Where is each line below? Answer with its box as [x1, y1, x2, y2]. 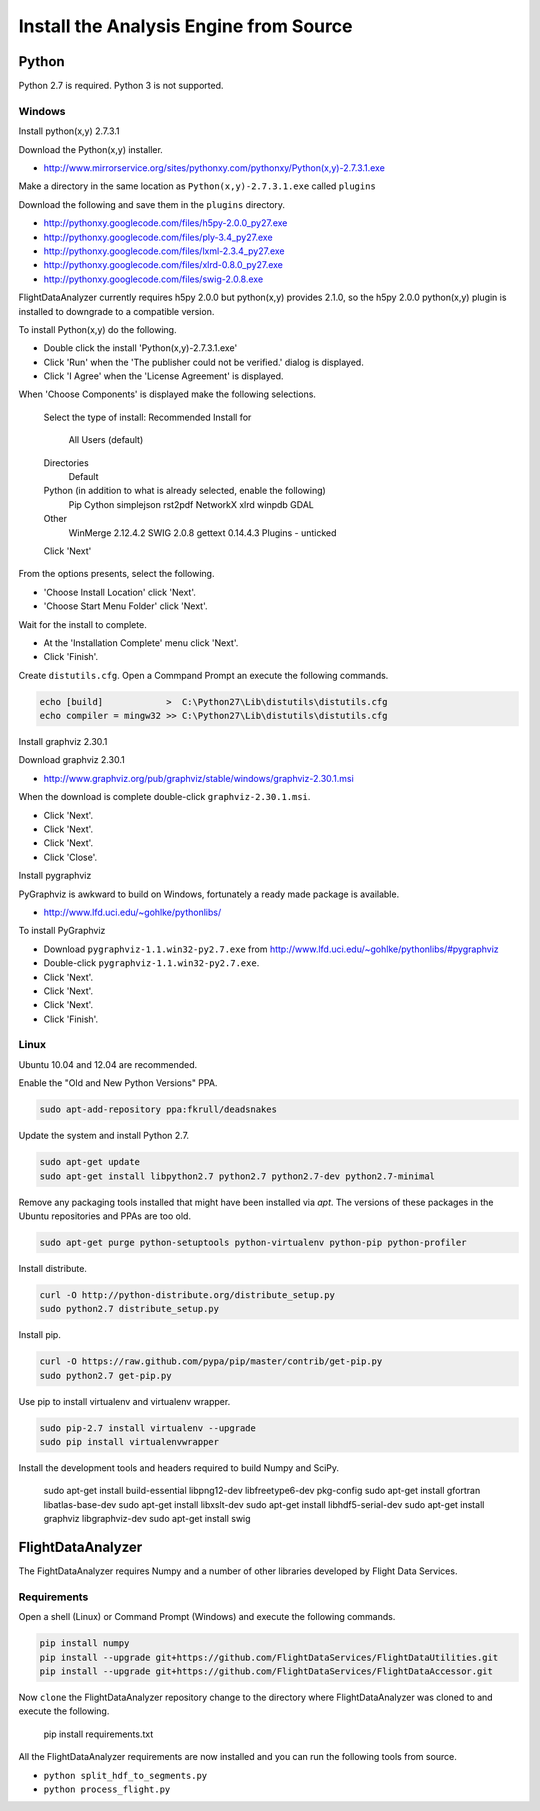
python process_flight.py [43, 1783, 171, 1795]
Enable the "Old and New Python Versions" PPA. [18, 1077, 218, 1089]
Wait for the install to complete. [18, 618, 147, 630]
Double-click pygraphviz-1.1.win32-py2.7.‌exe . [43, 957, 260, 969]
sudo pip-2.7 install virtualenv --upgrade [39, 1422, 257, 1434]
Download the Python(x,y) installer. [18, 143, 164, 155]
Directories [43, 456, 89, 469]
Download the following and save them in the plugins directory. [18, 198, 285, 210]
